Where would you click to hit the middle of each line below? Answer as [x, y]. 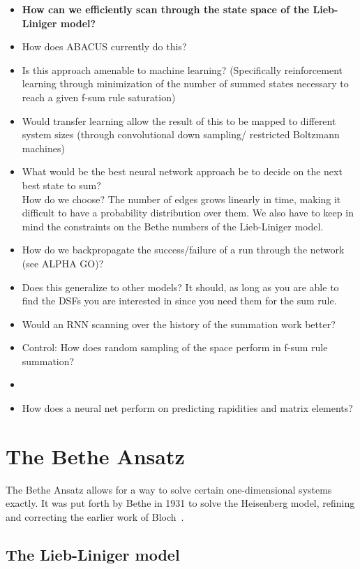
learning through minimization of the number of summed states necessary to [185, 83]
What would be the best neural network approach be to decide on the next [182, 171]
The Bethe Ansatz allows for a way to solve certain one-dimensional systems [169, 489]
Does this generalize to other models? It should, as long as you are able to [180, 287]
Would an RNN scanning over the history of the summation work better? [179, 324]
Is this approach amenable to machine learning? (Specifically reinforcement [182, 69]
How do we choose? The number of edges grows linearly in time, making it [181, 199]
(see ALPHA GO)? [63, 263]
